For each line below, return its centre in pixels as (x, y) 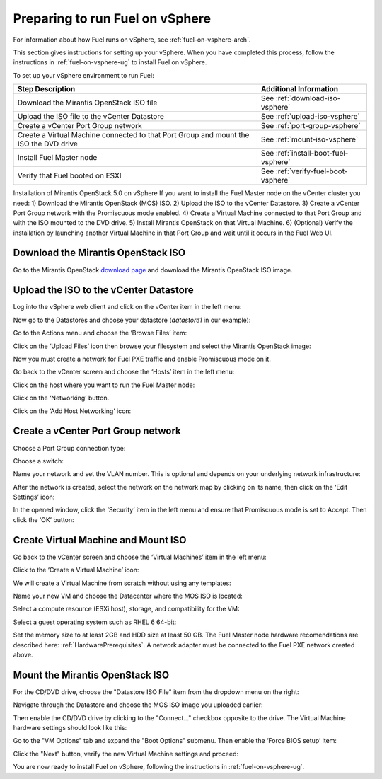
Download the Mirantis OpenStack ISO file (87, 103)
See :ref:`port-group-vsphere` (311, 126)
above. (23, 654)
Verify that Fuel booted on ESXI (69, 175)
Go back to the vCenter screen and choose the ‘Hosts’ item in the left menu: (124, 372)
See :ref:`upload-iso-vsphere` (310, 117)
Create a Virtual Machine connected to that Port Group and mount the (133, 135)
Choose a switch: (38, 461)
